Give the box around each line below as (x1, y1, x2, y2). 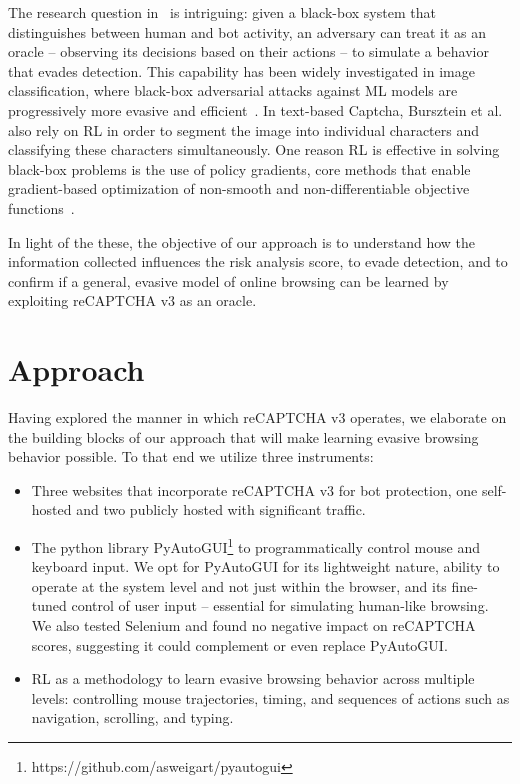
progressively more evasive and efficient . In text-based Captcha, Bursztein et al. (8, 99, 503, 120)
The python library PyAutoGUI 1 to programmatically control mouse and (31, 534, 481, 557)
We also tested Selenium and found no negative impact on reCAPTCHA (31, 615, 476, 636)
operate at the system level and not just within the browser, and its (31, 575, 447, 596)
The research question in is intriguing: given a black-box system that (8, 2, 436, 22)
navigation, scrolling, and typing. (31, 707, 234, 728)
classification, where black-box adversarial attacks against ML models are (8, 80, 458, 101)
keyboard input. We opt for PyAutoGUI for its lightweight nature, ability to (31, 556, 500, 577)
